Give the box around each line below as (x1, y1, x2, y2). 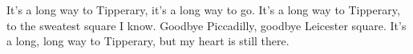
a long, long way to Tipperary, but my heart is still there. (6, 33, 290, 49)
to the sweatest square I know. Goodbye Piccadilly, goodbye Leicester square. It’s (6, 17, 407, 33)
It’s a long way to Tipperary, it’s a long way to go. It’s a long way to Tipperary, (6, 2, 400, 17)
